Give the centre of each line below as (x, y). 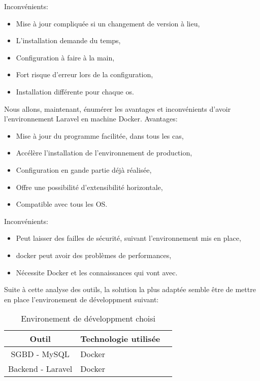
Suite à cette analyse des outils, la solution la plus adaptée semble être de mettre (130, 289)
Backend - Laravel (40, 369)
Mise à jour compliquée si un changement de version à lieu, (108, 23)
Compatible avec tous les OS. (62, 204)
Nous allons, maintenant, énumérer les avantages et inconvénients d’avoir (118, 108)
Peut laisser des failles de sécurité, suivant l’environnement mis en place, (128, 238)
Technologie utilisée (120, 339)
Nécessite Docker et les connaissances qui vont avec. (97, 272)
